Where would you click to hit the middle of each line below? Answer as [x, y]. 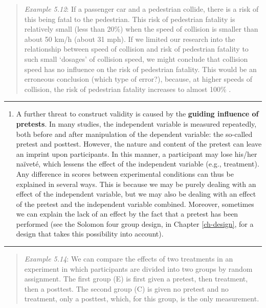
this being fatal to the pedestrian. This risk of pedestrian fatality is [130, 19]
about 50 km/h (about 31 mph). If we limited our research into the [130, 39]
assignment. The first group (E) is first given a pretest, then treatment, [136, 279]
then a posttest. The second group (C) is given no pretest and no [126, 288]
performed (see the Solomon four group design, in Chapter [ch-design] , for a [135, 223]
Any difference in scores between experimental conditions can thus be [125, 173]
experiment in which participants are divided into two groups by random [138, 268]
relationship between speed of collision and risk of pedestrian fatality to [136, 49]
